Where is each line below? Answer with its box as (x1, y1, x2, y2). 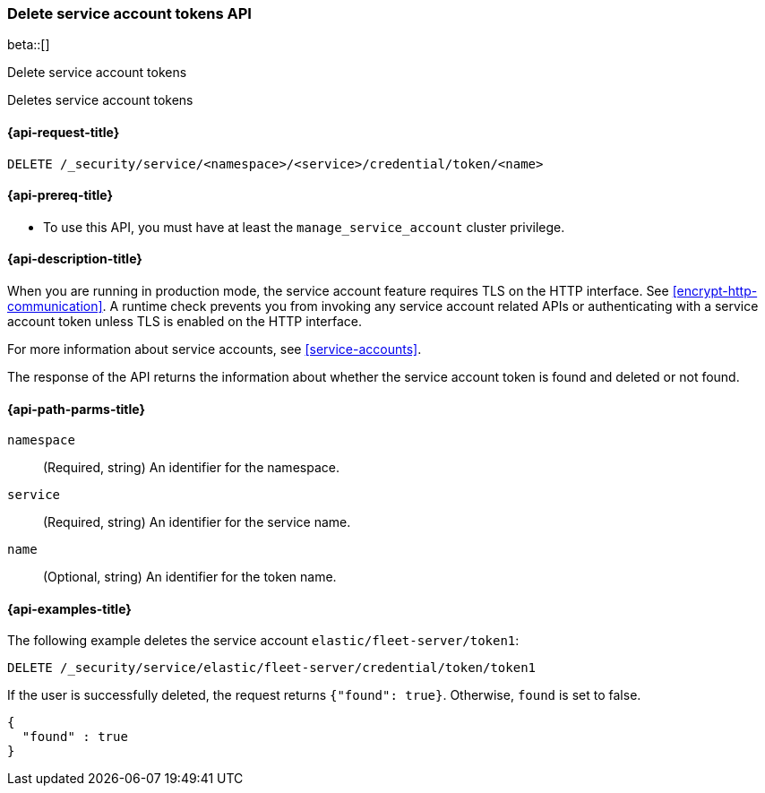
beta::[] (7, 37, 50, 53)
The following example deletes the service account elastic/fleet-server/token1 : (7, 633, 520, 649)
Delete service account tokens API (7, 4, 252, 22)
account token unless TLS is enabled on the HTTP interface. (7, 314, 362, 330)
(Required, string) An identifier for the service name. (43, 514, 351, 530)
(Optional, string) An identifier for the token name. (43, 569, 337, 585)
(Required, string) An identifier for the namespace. (43, 460, 340, 476)
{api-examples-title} (7, 600, 132, 616)
